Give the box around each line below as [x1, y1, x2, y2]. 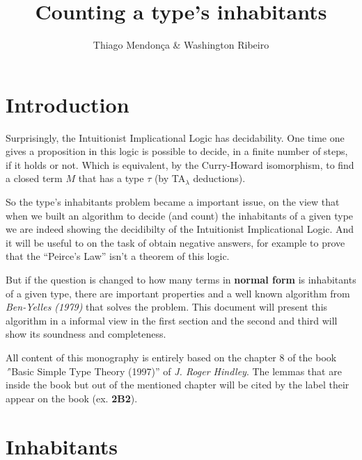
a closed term [6, 171, 63, 186]
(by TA [154, 171, 186, 186]
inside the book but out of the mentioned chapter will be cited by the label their [6, 377, 349, 392]
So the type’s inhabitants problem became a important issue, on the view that [6, 195, 340, 209]
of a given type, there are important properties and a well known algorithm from [6, 286, 350, 300]
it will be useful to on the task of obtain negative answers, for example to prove [6, 235, 345, 249]
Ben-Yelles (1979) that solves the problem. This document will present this [6, 299, 328, 314]
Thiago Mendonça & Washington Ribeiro [93, 38, 269, 52]
